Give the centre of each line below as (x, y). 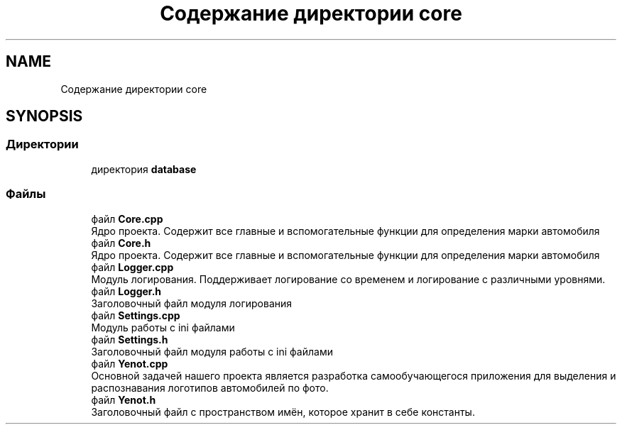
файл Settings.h (130, 339)
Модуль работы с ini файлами (163, 327)
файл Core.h (121, 243)
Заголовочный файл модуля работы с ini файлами (212, 351)
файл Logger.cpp (132, 267)
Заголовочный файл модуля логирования (192, 303)
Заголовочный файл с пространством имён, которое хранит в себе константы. (283, 412)
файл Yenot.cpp (130, 363)
